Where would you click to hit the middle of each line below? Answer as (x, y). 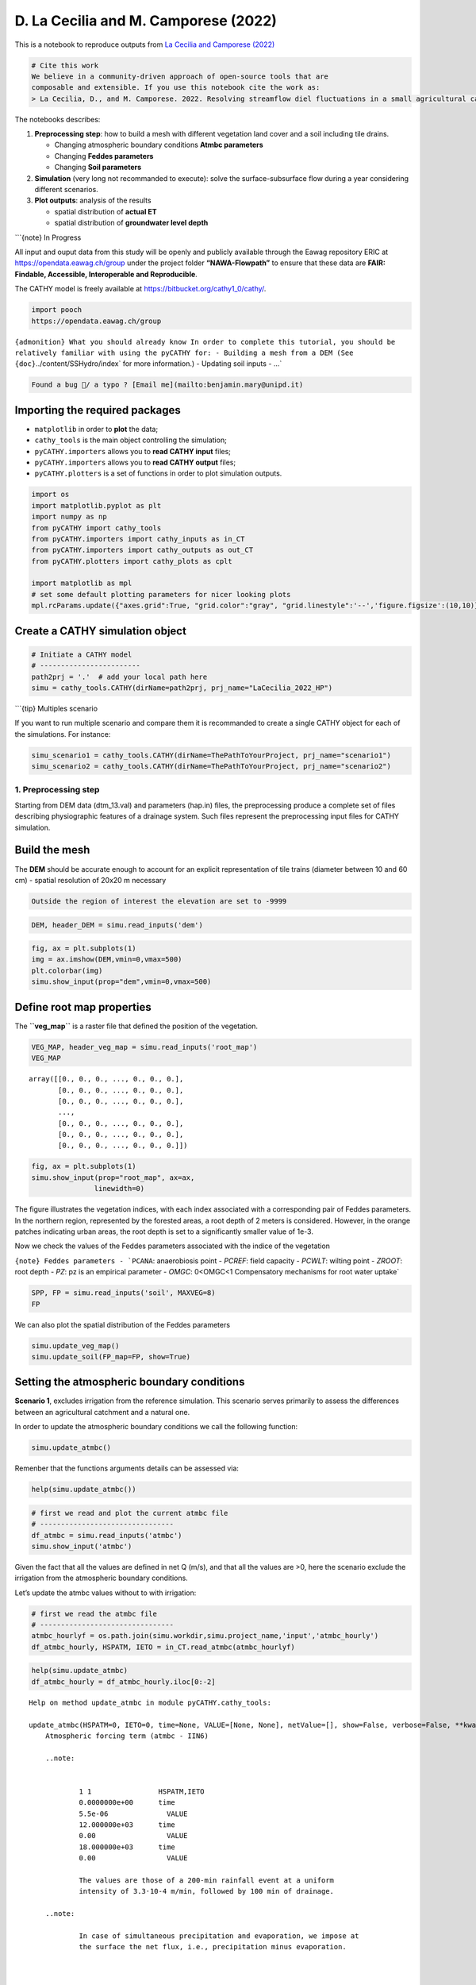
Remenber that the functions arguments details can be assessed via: (127, 1468)
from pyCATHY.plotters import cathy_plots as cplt (132, 561)
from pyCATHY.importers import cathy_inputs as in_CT (138, 539)
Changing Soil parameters (98, 168)
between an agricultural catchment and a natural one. (102, 1412)
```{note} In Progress (48, 237)
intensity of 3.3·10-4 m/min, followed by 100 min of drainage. (207, 1891)
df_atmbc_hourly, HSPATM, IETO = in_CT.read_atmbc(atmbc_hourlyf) (163, 1647)
